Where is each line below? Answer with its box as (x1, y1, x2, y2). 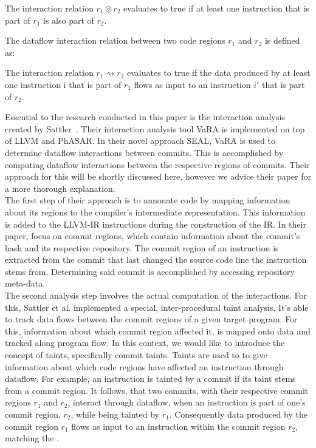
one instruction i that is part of (5, 78, 122, 90)
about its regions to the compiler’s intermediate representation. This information (5, 205, 306, 218)
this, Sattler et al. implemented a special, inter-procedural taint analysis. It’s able (5, 300, 309, 313)
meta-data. (5, 277, 46, 290)
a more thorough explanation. (5, 182, 115, 194)
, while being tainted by (70, 408, 159, 420)
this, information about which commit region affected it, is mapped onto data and (5, 324, 311, 337)
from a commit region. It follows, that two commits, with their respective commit (5, 384, 309, 396)
